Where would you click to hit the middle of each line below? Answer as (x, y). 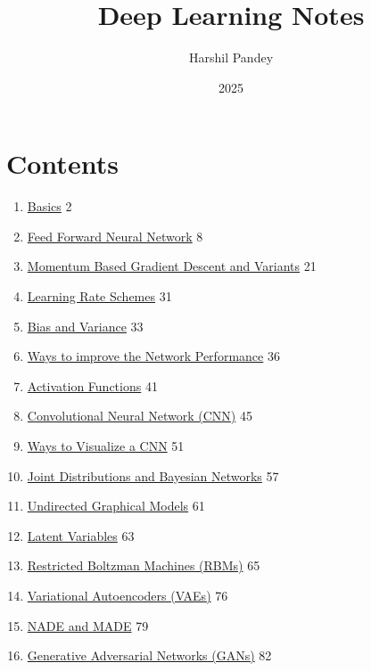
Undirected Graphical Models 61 (116, 506)
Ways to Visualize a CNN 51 (106, 446)
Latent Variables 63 (81, 535)
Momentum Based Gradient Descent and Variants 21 (172, 266)
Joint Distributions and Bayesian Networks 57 (153, 475)
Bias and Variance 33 (85, 326)
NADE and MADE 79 (88, 625)
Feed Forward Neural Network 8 (115, 236)
